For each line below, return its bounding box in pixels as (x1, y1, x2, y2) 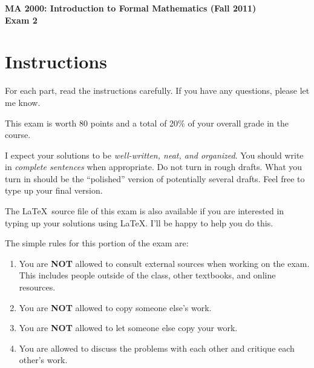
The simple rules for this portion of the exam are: (5, 237, 189, 249)
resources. (19, 281, 56, 294)
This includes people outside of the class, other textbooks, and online (19, 269, 276, 281)
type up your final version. (5, 184, 103, 197)
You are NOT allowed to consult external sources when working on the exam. (19, 257, 310, 269)
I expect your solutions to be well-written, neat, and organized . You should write (5, 148, 304, 161)
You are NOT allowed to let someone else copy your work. (19, 321, 238, 334)
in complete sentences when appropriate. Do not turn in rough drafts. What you (5, 160, 303, 173)
